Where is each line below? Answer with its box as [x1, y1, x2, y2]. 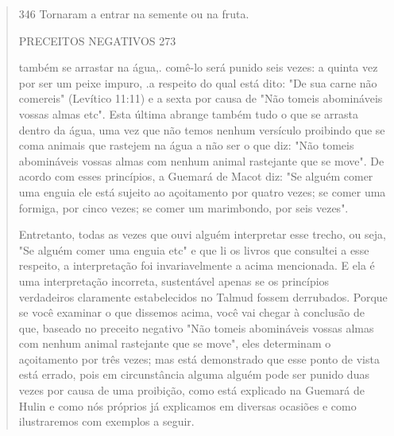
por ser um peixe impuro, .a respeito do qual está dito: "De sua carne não [18, 74, 377, 91]
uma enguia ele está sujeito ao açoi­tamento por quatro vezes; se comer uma [18, 183, 386, 200]
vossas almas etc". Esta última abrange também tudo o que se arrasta [18, 105, 358, 122]
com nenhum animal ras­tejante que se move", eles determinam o [18, 335, 331, 352]
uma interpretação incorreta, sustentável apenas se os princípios [18, 272, 330, 289]
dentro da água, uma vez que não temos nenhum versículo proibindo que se [18, 121, 385, 138]
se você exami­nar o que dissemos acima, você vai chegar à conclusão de [18, 304, 365, 321]
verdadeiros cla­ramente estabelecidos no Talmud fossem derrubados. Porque [18, 288, 388, 305]
